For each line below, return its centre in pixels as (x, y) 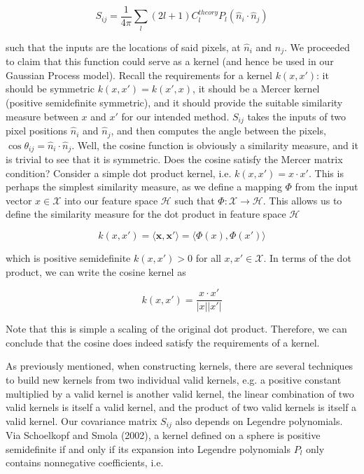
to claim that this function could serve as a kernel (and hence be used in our (170, 61)
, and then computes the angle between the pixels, (218, 131)
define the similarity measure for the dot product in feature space (146, 214)
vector (19, 200)
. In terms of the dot (307, 257)
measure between (42, 116)
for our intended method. (175, 116)
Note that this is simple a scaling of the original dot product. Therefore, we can (176, 329)
